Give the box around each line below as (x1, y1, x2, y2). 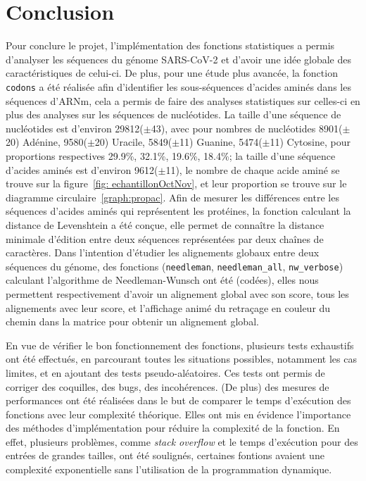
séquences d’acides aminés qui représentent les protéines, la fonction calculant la (6, 204, 351, 218)
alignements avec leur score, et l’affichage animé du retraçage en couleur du (6, 300, 331, 315)
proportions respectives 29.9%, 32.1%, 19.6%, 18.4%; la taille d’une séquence (6, 148, 336, 163)
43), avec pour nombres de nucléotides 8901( (151, 120, 343, 135)
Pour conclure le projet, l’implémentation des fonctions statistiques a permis (6, 38, 335, 53)
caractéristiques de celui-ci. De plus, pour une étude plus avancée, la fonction (6, 65, 338, 80)
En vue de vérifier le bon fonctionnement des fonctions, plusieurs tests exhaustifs (6, 337, 354, 352)
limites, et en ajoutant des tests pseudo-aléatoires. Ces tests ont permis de (6, 365, 325, 380)
